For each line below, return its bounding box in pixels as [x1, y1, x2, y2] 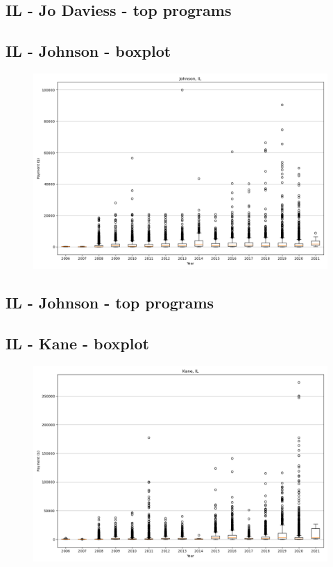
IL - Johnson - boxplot [6, 40, 171, 62]
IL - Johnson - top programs [6, 292, 214, 313]
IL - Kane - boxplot [6, 333, 149, 354]
